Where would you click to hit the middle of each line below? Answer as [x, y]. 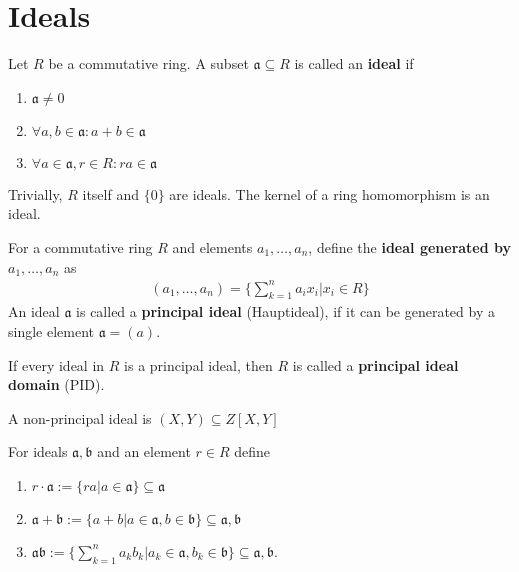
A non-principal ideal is [80, 417]
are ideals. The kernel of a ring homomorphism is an [329, 193]
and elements [212, 246]
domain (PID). [56, 384]
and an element [144, 451]
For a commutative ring [80, 246]
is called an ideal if [354, 63]
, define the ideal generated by [410, 246]
